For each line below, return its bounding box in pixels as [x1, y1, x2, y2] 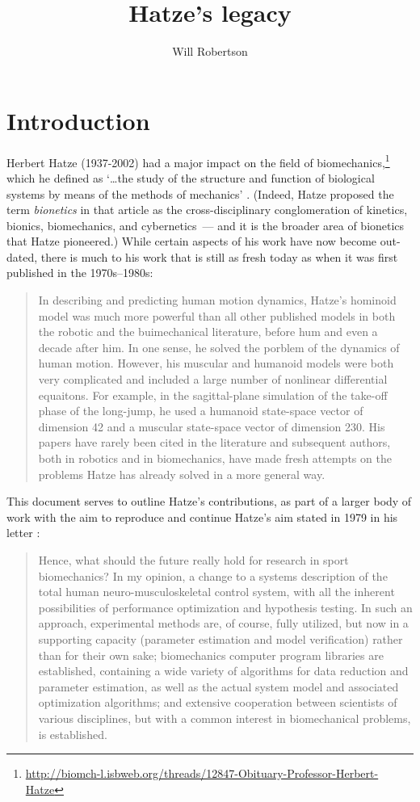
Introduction [6, 103, 150, 136]
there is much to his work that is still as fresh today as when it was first [40, 248, 398, 265]
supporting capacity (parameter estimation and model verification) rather [38, 630, 403, 647]
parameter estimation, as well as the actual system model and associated [38, 678, 399, 695]
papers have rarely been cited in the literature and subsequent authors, [38, 434, 391, 451]
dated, [6, 248, 38, 265]
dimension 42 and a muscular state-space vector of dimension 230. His [38, 418, 385, 435]
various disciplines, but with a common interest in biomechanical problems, [38, 709, 411, 726]
